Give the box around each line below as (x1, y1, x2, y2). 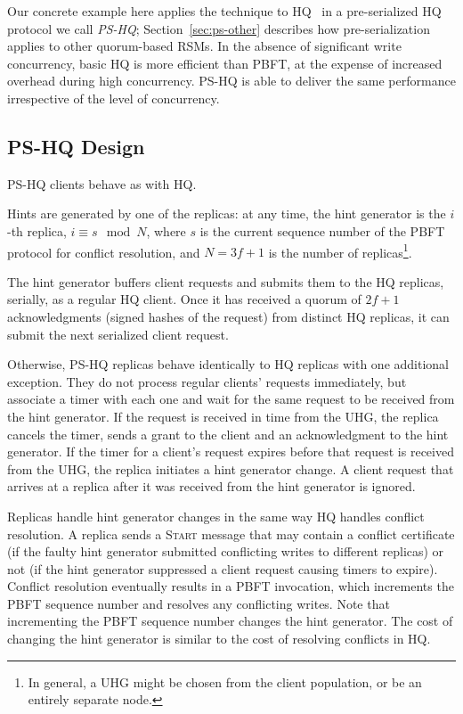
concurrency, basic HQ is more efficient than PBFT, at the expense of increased (7, 53, 443, 72)
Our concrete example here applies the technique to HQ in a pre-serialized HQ (7, 2, 442, 20)
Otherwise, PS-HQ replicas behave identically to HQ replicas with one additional (7, 355, 450, 373)
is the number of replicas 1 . (268, 240, 412, 261)
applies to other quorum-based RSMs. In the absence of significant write (7, 37, 402, 55)
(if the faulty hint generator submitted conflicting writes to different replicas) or (7, 542, 444, 561)
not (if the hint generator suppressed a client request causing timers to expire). (7, 559, 438, 578)
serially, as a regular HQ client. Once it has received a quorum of (7, 290, 361, 308)
